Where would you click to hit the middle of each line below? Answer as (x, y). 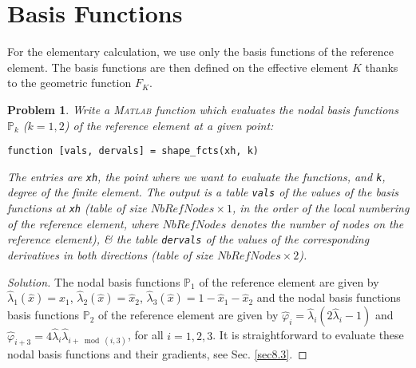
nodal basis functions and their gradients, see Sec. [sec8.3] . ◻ (157, 354)
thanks (382, 67)
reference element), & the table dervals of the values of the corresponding (188, 239)
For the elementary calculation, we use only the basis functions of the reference (201, 51)
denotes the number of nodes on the (317, 223)
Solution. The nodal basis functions (94, 281)
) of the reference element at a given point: (169, 125)
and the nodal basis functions (329, 297)
